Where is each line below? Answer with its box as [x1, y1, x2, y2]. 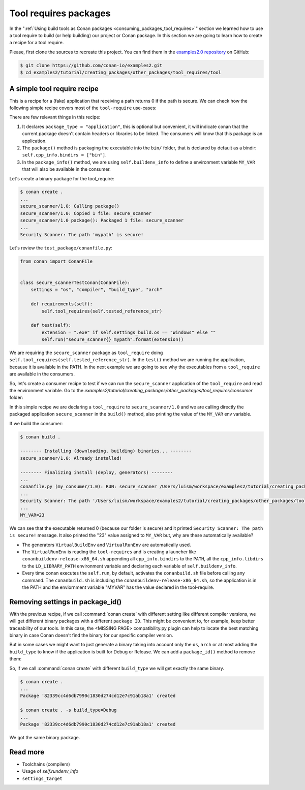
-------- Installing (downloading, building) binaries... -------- [20, 448, 192, 454]
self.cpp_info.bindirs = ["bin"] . [22, 152, 107, 158]
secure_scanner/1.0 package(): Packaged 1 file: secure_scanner [20, 217, 184, 224]
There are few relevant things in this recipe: [9, 114, 101, 120]
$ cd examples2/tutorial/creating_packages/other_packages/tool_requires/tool [20, 70, 221, 76]
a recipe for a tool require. [9, 40, 64, 46]
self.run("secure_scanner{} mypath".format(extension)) [41, 337, 184, 342]
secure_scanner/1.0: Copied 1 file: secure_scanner [20, 210, 152, 216]
